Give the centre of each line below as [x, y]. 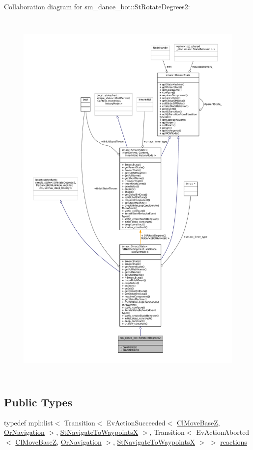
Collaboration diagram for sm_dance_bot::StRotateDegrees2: [97, 6]
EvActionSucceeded [136, 422]
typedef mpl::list [28, 422]
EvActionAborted [223, 432]
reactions [234, 441]
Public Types [38, 402]
